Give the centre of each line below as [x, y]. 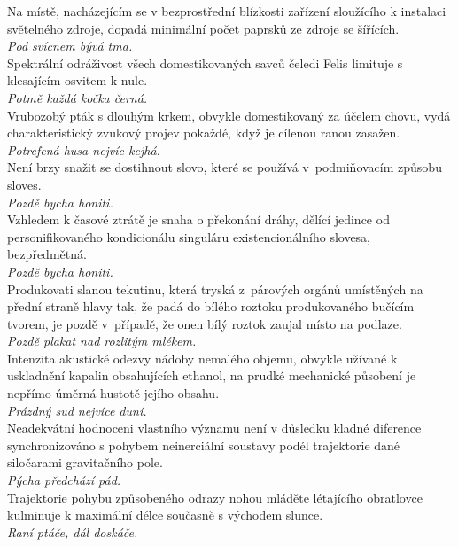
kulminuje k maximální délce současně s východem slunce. [165, 515]
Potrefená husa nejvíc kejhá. [84, 149]
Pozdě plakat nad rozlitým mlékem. [102, 341]
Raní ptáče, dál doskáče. [73, 531]
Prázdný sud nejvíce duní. [77, 410]
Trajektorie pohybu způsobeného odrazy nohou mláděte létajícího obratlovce [215, 497]
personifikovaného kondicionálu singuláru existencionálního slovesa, [189, 236]
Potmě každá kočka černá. [78, 97]
